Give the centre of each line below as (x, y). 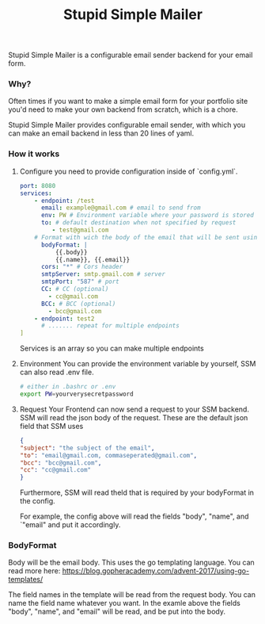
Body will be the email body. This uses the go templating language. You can (131, 563)
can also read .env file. (57, 372)
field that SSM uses (51, 426)
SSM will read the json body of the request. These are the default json (134, 417)
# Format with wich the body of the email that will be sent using (148, 237)
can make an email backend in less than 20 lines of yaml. (101, 133)
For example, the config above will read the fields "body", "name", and (134, 516)
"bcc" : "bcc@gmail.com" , (61, 463)
